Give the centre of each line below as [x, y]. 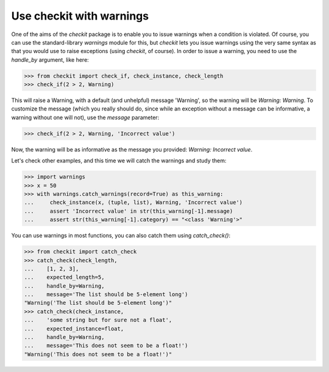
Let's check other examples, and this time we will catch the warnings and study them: [119, 161]
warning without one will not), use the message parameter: [85, 117]
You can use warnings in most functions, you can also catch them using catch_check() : [121, 236]
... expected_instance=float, [74, 329]
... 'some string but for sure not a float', [98, 320]
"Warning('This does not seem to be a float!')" [98, 354]
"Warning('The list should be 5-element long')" [98, 303]
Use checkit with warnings [80, 16]
